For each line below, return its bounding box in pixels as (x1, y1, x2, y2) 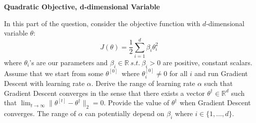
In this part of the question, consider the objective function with (4, 18, 200, 28)
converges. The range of (4, 108, 76, 118)
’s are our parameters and (29, 57, 108, 67)
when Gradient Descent (179, 97, 251, 108)
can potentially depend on (85, 108, 165, 118)
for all (169, 68, 188, 78)
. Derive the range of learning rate (91, 78, 195, 88)
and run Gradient (194, 68, 248, 78)
